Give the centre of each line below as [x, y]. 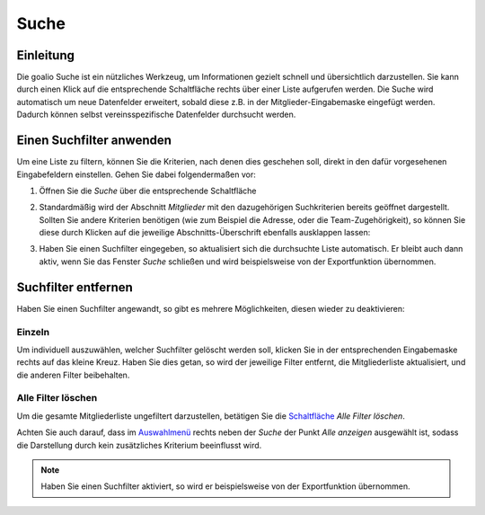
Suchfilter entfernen [75, 287]
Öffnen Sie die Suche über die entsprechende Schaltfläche [148, 191]
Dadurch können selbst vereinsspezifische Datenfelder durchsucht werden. [156, 115]
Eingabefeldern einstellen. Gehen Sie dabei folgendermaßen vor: [136, 174]
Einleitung [46, 55]
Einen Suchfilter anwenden [94, 141]
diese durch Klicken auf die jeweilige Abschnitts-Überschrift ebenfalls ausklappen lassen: [205, 233]
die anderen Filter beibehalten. [73, 375]
